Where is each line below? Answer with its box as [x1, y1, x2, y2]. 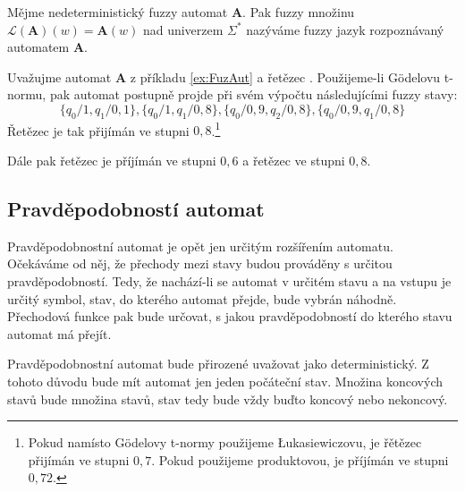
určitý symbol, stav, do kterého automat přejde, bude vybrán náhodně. [7, 289, 397, 308]
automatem [7, 38, 70, 56]
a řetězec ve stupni [242, 151, 345, 170]
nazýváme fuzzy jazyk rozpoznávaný [246, 20, 444, 38]
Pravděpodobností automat [7, 195, 265, 222]
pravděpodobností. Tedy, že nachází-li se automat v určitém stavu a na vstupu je [7, 272, 452, 290]
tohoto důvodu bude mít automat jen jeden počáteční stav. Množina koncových [7, 371, 444, 390]
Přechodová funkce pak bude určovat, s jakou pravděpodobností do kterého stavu [7, 307, 452, 326]
